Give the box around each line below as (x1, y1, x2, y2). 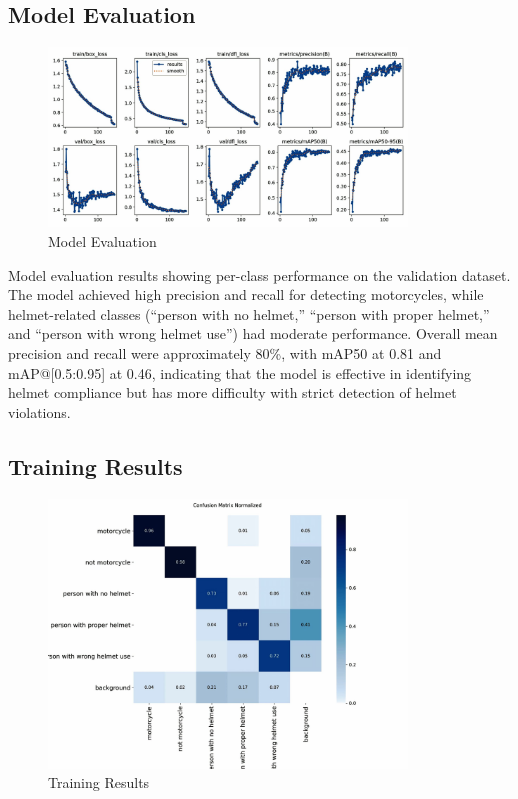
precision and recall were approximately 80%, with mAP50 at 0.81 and (8, 342, 442, 363)
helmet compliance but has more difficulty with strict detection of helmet (8, 382, 457, 403)
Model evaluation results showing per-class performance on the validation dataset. (8, 264, 511, 285)
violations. (8, 401, 71, 422)
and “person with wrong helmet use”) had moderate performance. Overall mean (8, 323, 498, 344)
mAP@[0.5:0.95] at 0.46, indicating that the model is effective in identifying (8, 362, 472, 383)
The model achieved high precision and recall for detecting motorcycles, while (8, 284, 484, 305)
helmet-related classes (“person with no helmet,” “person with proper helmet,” (8, 303, 490, 324)
